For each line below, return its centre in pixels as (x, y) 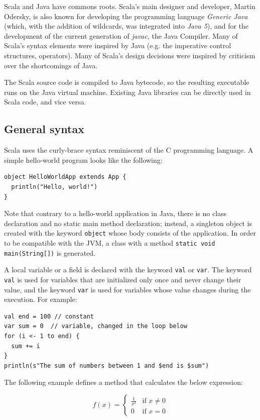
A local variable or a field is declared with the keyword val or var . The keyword (128, 270)
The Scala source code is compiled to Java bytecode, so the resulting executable (127, 82)
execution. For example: (41, 299)
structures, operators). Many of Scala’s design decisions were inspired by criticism (130, 55)
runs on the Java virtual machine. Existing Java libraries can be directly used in (127, 92)
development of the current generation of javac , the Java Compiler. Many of (121, 35)
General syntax (44, 129)
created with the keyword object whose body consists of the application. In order (130, 233)
